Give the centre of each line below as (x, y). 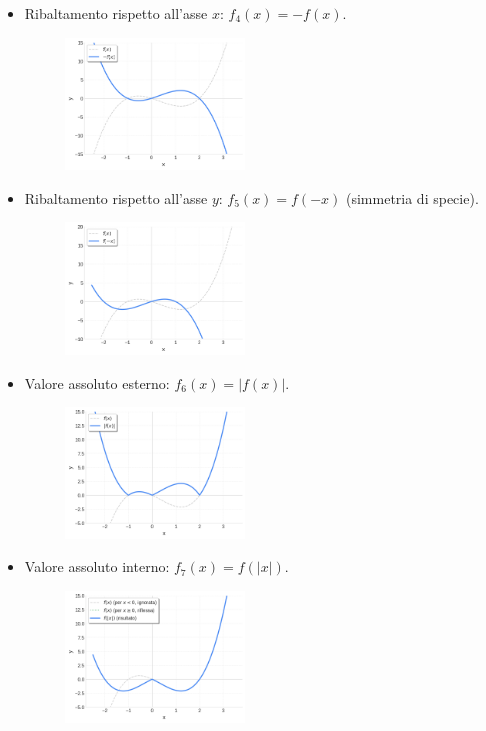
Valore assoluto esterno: (97, 382)
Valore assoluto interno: (97, 566)
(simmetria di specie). (412, 197)
